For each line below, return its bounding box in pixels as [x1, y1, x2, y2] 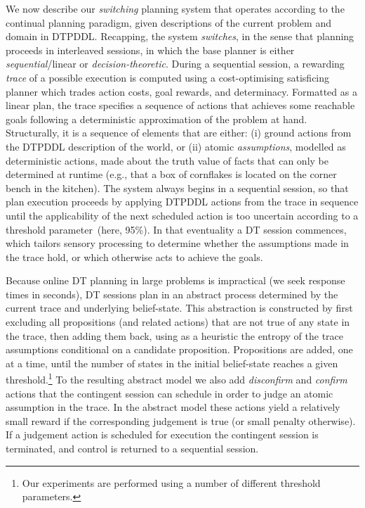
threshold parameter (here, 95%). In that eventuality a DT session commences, [6, 222, 347, 236]
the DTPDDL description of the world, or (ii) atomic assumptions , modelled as [6, 139, 346, 153]
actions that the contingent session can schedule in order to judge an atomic [6, 386, 333, 400]
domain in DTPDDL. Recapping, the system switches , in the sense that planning [6, 29, 354, 44]
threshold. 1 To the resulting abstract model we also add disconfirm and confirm [6, 370, 347, 387]
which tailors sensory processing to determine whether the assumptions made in [6, 236, 349, 250]
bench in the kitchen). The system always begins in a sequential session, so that [6, 180, 349, 195]
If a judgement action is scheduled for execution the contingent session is [6, 427, 319, 442]
